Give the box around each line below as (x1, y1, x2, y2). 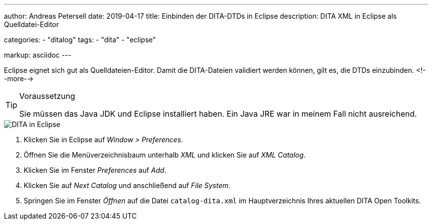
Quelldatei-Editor (4, 20, 59, 29)
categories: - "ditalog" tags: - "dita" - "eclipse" (4, 35, 156, 44)
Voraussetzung (19, 91, 75, 101)
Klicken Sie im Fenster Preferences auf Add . (24, 166, 167, 174)
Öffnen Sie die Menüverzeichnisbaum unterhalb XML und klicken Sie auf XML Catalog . (24, 151, 306, 159)
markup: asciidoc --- (4, 51, 72, 59)
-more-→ (4, 74, 34, 83)
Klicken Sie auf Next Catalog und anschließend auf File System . (24, 181, 231, 190)
